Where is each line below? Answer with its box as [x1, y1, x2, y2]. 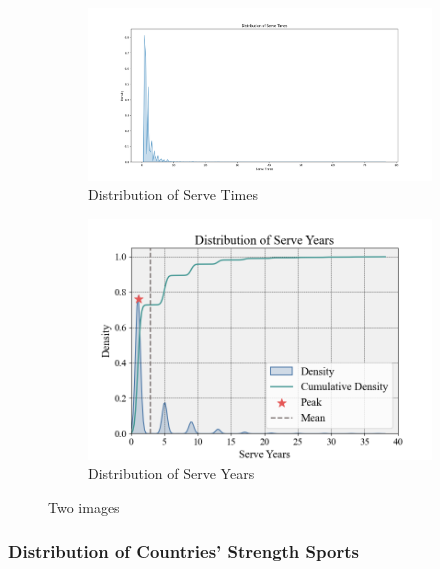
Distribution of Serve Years [88, 463, 255, 484]
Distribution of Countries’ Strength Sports [8, 539, 359, 564]
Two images [48, 496, 120, 517]
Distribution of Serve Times [88, 184, 258, 205]
